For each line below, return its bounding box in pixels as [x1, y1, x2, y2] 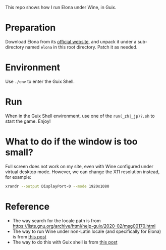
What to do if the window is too [5, 136, 138, 147]
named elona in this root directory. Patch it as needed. [25, 44, 138, 50]
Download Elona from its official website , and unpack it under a [5, 38, 137, 44]
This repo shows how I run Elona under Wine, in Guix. [5, 5, 117, 10]
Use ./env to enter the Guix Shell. [5, 78, 75, 84]
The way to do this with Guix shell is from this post [12, 239, 118, 245]
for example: [5, 174, 32, 180]
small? [5, 146, 34, 158]
